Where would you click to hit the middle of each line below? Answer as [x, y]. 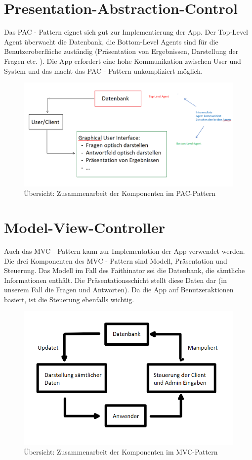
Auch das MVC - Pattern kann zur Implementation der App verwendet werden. [125, 251]
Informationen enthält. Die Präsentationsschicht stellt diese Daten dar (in [116, 280]
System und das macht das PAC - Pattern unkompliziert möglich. [104, 70]
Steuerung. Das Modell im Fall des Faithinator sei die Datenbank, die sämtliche [125, 270]
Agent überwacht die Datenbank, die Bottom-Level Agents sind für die [111, 41]
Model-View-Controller [85, 227]
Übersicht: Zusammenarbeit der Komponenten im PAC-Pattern [120, 193]
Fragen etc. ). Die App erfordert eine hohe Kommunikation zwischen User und [123, 61]
